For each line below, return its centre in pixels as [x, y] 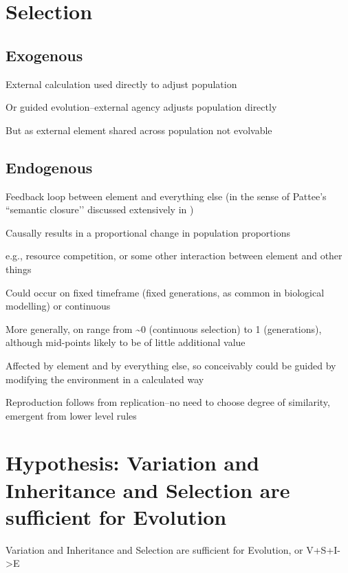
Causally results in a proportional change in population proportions [148, 232]
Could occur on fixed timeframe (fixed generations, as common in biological [165, 292]
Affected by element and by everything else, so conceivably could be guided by [171, 365]
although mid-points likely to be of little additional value [126, 342]
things [19, 269]
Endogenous [49, 167]
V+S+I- [324, 549]
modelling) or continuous [58, 306]
